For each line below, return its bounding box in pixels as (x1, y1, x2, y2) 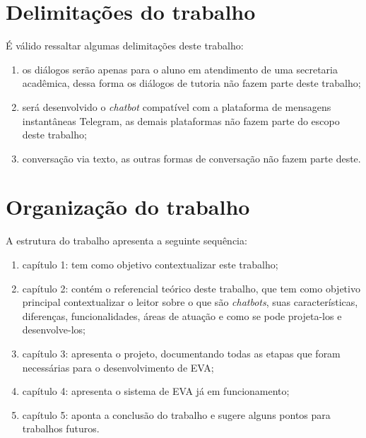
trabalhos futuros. (22, 421, 100, 436)
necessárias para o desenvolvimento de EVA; (22, 360, 214, 374)
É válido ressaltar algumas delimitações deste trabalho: (6, 38, 244, 53)
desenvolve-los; (22, 322, 85, 337)
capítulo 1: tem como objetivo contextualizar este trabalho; (22, 257, 278, 271)
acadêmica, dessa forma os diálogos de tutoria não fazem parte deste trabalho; (22, 76, 361, 90)
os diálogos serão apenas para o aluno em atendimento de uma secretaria (22, 61, 338, 76)
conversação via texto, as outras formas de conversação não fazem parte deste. (22, 150, 361, 165)
